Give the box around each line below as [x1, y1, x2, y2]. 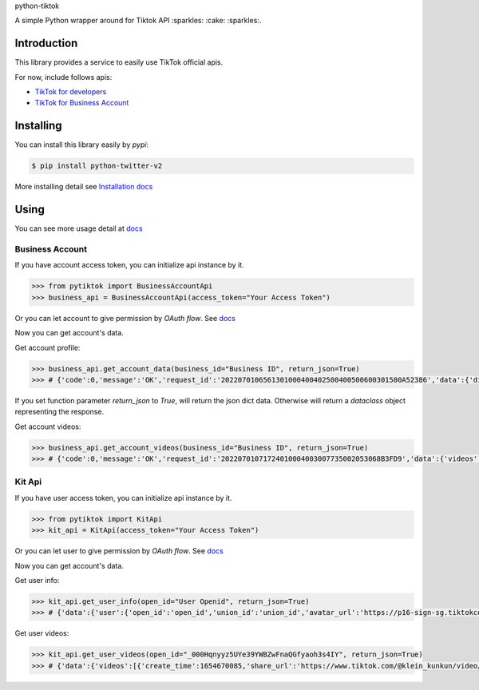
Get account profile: [14, 343, 81, 352]
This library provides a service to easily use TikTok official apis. [14, 57, 224, 67]
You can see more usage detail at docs [14, 224, 143, 233]
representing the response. [14, 407, 104, 417]
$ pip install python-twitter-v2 [31, 161, 163, 171]
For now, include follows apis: [14, 72, 113, 81]
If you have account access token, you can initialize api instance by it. [14, 260, 244, 270]
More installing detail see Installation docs [14, 182, 153, 192]
